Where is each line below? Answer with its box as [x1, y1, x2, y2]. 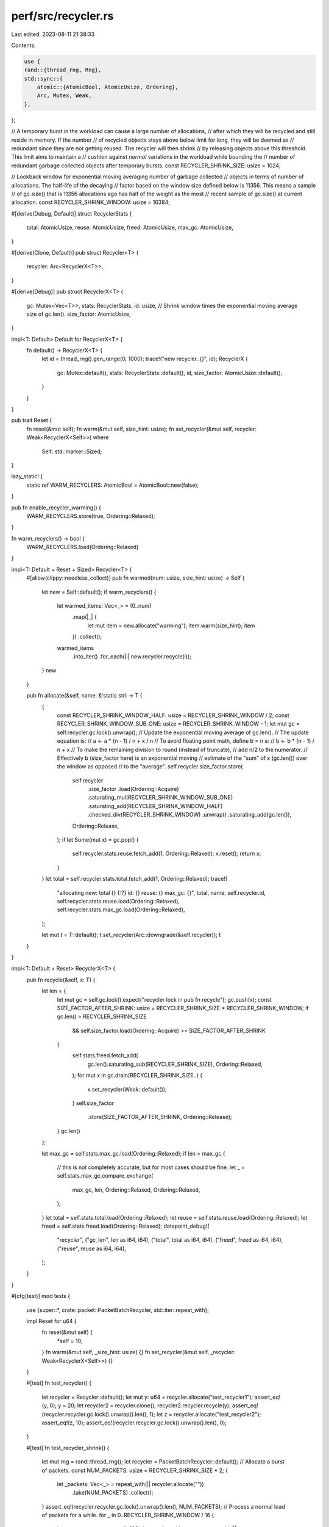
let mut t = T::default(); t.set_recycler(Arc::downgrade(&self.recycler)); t [41, 931, 221, 939]
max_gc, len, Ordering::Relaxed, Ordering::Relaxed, [72, 1186, 200, 1194]
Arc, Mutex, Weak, [37, 92, 92, 99]
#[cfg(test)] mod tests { [11, 1292, 70, 1300]
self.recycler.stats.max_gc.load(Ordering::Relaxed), [57, 906, 185, 913]
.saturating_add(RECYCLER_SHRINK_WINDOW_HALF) [87, 802, 223, 809]
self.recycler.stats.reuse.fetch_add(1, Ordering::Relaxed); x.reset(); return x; [72, 850, 261, 858]
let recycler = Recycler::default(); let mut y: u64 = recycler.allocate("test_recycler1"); [41, 1393, 253, 1401]
